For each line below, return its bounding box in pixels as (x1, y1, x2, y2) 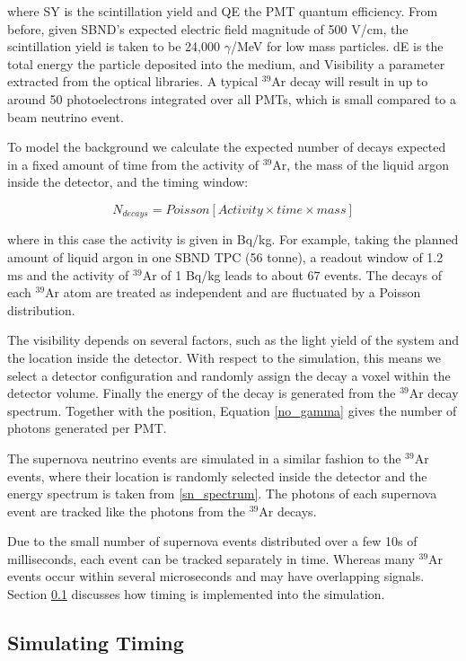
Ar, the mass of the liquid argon (272, 154, 449, 173)
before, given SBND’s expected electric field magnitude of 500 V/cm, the (7, 19, 409, 38)
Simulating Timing (7, 629, 184, 657)
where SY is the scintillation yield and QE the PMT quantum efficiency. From (7, 2, 438, 20)
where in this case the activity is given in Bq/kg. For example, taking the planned (7, 230, 459, 249)
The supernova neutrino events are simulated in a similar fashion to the (7, 448, 401, 467)
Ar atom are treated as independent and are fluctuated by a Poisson (45, 283, 421, 302)
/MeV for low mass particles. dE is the (230, 37, 444, 56)
